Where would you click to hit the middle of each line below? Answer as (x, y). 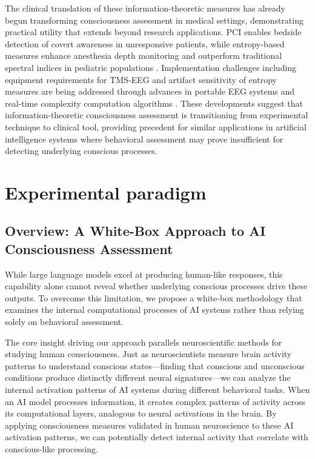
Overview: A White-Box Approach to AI (135, 231)
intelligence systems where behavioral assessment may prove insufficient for (144, 139)
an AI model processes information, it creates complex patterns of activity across (155, 401)
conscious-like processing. (51, 449)
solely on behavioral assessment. (65, 322)
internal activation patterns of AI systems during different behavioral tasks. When (157, 390)
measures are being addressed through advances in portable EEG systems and (150, 91)
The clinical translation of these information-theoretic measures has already (145, 8)
